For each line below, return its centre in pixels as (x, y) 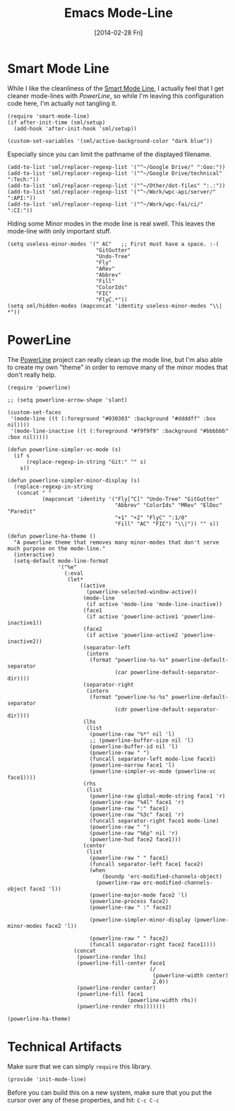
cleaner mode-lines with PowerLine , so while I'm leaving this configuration (115, 95)
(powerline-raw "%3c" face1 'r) (137, 815)
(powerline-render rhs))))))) (121, 1006)
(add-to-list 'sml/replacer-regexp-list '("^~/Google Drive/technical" (115, 173)
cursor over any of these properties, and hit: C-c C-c (84, 1100)
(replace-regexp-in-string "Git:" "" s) (86, 462)
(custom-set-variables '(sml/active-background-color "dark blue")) (110, 141)
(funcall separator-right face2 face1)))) (153, 944)
